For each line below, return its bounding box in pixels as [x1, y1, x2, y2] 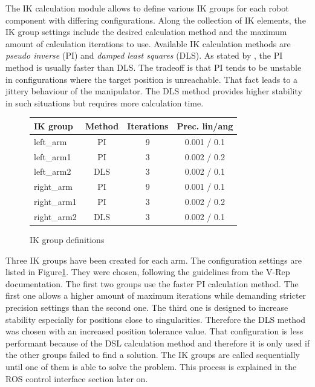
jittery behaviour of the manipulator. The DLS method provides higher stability [5, 85, 302, 97]
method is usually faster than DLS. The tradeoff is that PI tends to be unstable [5, 60, 302, 73]
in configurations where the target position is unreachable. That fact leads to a [5, 73, 298, 85]
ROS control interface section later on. [5, 372, 148, 385]
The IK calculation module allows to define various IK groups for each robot [5, 2, 289, 14]
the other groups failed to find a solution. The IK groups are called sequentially [5, 348, 300, 361]
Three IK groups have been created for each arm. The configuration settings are [5, 253, 302, 266]
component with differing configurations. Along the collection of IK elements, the [5, 13, 306, 26]
